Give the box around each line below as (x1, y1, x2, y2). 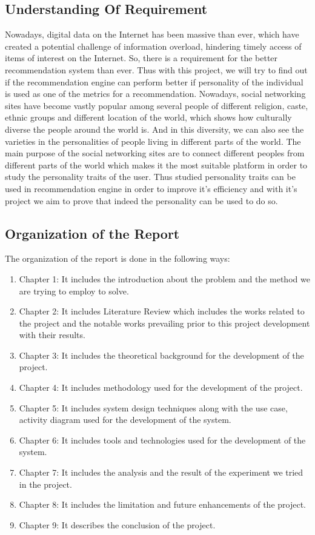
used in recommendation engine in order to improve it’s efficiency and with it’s (5, 182, 297, 194)
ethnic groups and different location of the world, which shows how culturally (5, 111, 292, 124)
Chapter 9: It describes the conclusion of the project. (19, 518, 216, 531)
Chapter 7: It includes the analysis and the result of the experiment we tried (19, 466, 303, 479)
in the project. (19, 477, 72, 490)
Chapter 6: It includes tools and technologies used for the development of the (19, 433, 306, 446)
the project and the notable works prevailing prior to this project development (19, 316, 310, 329)
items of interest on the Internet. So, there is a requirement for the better (5, 52, 278, 64)
